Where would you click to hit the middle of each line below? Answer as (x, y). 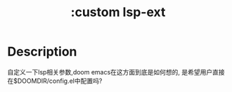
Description (42, 52)
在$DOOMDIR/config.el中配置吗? (55, 81)
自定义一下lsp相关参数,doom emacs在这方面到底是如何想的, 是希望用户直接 (116, 72)
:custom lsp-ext (118, 12)
